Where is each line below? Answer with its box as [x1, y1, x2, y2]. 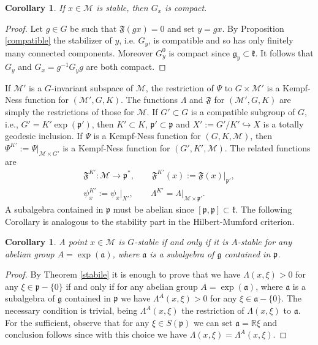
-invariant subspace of [51, 81, 134, 94]
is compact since [168, 46, 230, 59]
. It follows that [255, 46, 314, 59]
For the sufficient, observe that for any [5, 316, 150, 328]
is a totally [263, 117, 304, 130]
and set [167, 21, 195, 34]
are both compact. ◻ [86, 60, 166, 73]
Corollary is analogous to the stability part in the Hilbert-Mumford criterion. [5, 214, 295, 227]
